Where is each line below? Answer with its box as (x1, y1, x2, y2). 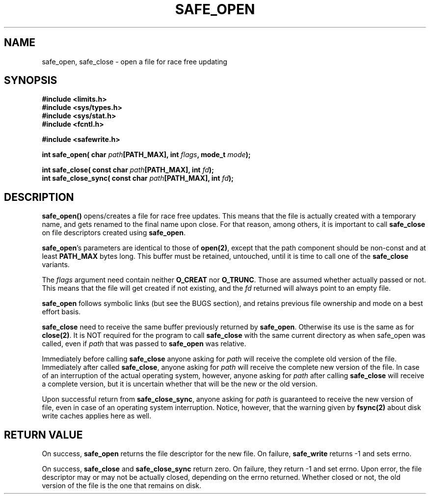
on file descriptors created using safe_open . (42, 228, 186, 237)
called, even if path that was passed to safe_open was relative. (42, 339, 246, 348)
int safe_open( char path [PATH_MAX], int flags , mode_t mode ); (42, 150, 251, 159)
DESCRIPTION (4, 191, 74, 203)
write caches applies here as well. (42, 412, 152, 420)
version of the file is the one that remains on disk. (42, 481, 202, 490)
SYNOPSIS (4, 74, 57, 87)
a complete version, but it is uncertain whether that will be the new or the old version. (42, 380, 318, 388)
